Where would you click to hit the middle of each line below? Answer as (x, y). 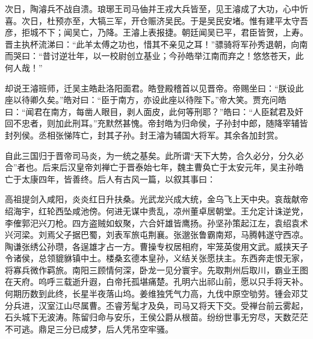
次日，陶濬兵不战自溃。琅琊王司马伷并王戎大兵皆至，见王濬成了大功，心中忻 (156, 8)
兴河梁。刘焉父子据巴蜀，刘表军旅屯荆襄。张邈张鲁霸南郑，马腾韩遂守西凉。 (156, 235)
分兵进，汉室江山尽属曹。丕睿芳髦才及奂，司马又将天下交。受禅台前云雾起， (156, 305)
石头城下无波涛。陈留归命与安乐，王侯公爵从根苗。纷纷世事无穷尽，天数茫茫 (156, 317)
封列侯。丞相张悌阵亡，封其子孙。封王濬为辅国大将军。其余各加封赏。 (144, 135)
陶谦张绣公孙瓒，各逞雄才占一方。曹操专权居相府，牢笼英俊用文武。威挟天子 (156, 246)
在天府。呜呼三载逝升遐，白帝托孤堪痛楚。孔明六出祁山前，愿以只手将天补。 (156, 281)
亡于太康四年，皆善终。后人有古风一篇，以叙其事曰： (110, 179)
